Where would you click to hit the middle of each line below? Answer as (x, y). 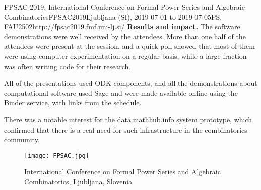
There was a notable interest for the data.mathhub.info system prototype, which (128, 119)
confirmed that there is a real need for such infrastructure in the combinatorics (126, 129)
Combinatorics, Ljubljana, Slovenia (78, 181)
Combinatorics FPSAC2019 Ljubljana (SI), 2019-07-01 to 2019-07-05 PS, (113, 16)
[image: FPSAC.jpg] (57, 155)
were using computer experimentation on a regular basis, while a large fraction (125, 56)
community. (22, 139)
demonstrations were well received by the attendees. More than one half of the (125, 36)
